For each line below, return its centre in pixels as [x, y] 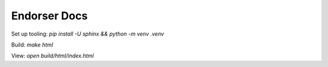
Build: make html [32, 45]
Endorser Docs [50, 16]
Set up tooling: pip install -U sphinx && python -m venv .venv [87, 34]
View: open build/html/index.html [53, 56]
